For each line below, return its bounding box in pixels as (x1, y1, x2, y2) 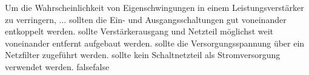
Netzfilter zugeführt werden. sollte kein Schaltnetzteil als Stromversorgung (5, 48, 281, 61)
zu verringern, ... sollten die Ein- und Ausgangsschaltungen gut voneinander (5, 13, 287, 25)
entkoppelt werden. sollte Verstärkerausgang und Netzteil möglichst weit (5, 25, 274, 37)
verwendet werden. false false (5, 60, 110, 73)
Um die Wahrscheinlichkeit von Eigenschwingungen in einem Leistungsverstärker (5, 1, 304, 13)
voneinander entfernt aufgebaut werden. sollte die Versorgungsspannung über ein (5, 36, 305, 49)
